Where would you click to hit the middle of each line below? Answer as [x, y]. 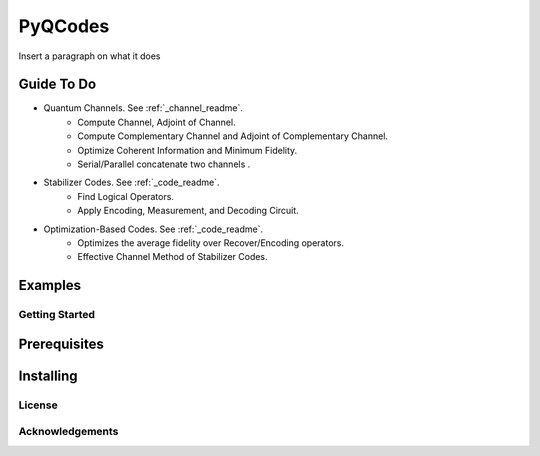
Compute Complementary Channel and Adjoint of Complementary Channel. [233, 136]
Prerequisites [61, 343]
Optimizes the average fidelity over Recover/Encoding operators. [211, 242]
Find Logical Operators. [126, 196]
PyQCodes [64, 26]
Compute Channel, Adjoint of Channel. [156, 122]
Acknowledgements [68, 432]
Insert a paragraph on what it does [89, 56]
